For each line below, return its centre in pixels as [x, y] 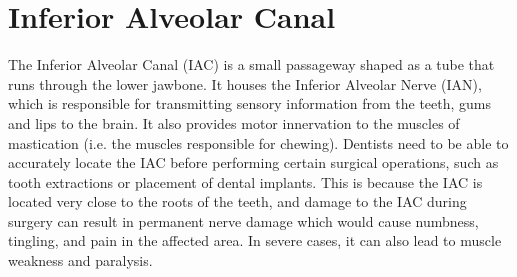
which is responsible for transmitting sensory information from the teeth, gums [250, 103]
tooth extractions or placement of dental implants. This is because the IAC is [245, 181]
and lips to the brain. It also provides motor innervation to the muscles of [234, 122]
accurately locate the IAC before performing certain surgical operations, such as [253, 162]
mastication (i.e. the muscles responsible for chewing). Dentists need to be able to [258, 142]
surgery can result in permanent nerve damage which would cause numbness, [243, 220]
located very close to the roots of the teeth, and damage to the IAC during [237, 201]
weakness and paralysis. [80, 260]
